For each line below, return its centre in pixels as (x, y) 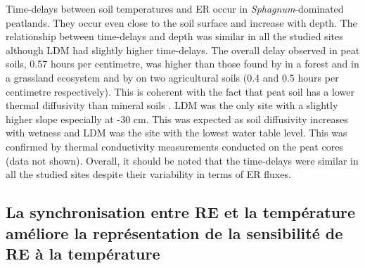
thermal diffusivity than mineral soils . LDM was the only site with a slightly (172, 105)
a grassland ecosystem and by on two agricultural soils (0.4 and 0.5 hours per (172, 77)
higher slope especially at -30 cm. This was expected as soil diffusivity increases (177, 119)
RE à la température (83, 253)
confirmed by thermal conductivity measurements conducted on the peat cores (174, 146)
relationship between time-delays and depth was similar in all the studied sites (174, 36)
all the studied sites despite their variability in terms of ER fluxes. (148, 174)
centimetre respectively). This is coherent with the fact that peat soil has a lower (180, 91)
